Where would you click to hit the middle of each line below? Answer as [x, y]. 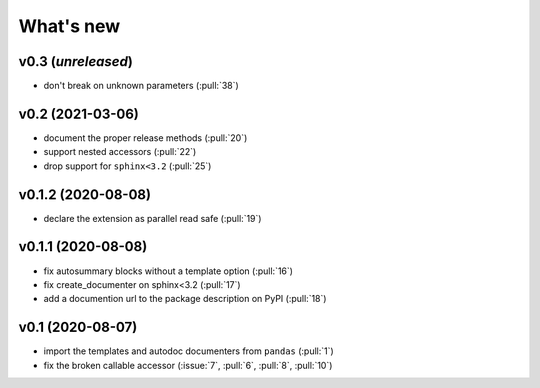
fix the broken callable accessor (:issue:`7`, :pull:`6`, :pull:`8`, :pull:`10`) [188, 365]
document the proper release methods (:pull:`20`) [145, 137]
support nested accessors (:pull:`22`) [120, 152]
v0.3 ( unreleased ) [76, 61]
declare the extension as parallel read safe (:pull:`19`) [152, 218]
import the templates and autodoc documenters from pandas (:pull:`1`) [188, 351]
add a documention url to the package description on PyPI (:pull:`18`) [185, 299]
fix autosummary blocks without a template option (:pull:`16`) [168, 271]
